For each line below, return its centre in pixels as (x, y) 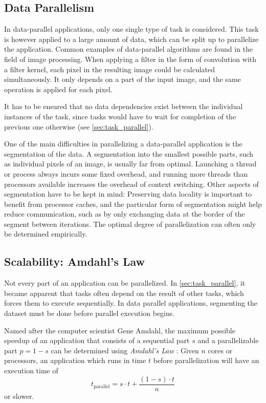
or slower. (19, 396)
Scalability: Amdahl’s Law (75, 261)
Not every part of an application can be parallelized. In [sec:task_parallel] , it (125, 283)
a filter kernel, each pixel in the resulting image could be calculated (110, 69)
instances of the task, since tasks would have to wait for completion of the (120, 116)
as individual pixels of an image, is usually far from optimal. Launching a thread (130, 164)
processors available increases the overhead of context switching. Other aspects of (131, 184)
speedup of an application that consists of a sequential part (97, 340)
